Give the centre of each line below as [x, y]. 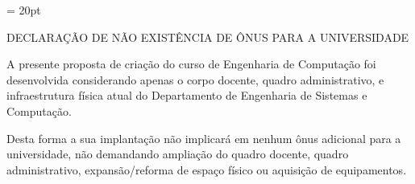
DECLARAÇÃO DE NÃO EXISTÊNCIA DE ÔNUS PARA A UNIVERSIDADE [208, 37]
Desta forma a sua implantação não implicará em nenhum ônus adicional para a [204, 138]
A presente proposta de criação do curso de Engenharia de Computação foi [191, 64]
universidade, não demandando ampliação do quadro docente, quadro [178, 154]
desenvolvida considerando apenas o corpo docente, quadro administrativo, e [195, 79]
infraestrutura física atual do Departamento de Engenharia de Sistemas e [187, 95]
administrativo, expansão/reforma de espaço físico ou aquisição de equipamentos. [207, 169]
